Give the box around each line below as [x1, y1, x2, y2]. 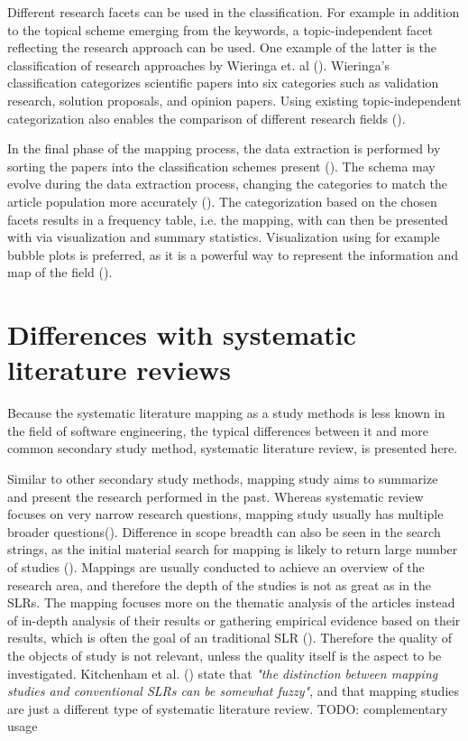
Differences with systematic [7, 316, 356, 353]
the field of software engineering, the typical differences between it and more [7, 421, 428, 440]
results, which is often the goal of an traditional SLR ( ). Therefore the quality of [7, 628, 453, 647]
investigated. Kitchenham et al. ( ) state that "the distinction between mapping [7, 663, 438, 682]
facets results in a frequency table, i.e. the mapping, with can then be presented [7, 209, 448, 228]
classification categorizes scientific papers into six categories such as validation [7, 73, 439, 92]
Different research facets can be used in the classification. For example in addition [7, 3, 460, 21]
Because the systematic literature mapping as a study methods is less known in [7, 403, 445, 422]
